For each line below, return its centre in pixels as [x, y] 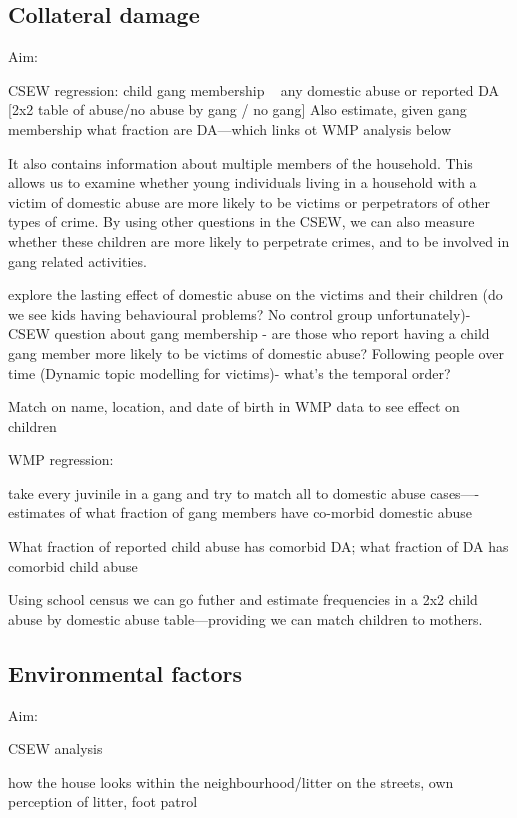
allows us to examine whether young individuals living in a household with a [242, 182]
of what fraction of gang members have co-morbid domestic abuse [271, 512]
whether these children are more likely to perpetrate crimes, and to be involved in [259, 240]
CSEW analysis [55, 748]
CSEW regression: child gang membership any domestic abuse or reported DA [253, 89]
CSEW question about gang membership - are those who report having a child [249, 333]
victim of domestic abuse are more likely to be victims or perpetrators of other [249, 201]
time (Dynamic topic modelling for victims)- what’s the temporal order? [229, 372]
